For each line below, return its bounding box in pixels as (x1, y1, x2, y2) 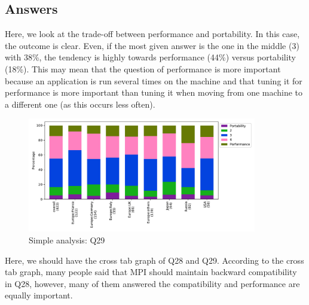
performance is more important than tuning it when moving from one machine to (5, 86, 303, 99)
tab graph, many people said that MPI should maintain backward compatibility (5, 266, 297, 278)
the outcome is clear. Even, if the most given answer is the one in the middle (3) (5, 39, 299, 51)
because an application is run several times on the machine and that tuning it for (5, 74, 302, 87)
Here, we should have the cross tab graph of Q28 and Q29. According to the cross (5, 254, 304, 266)
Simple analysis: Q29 (29, 233, 105, 246)
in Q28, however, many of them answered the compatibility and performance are (5, 277, 300, 289)
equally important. (5, 289, 73, 301)
